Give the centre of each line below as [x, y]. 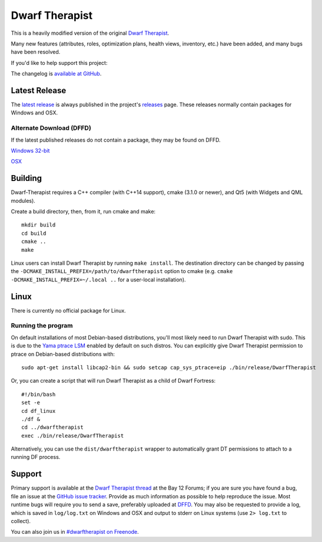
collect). [21, 521]
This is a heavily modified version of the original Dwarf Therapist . [90, 33]
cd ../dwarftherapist [52, 427]
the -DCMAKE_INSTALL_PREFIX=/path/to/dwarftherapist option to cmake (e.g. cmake [122, 271]
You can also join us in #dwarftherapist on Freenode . [75, 532]
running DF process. [36, 457]
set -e [31, 403]
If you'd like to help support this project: [59, 63]
